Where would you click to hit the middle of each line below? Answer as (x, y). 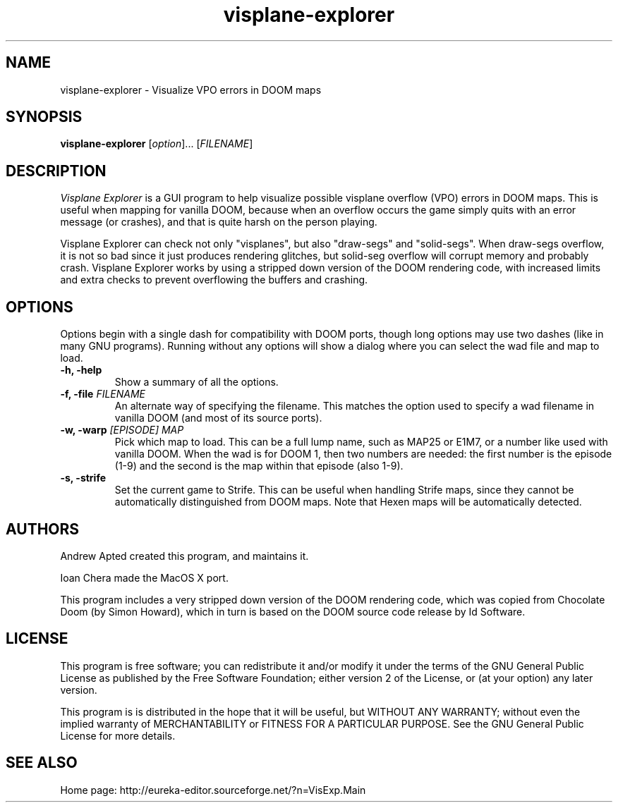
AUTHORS (43, 529)
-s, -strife (83, 478)
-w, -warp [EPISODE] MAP (122, 430)
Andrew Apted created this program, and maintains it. (184, 556)
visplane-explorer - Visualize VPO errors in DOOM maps (191, 90)
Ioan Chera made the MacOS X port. (144, 577)
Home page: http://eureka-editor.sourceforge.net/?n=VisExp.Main (213, 790)
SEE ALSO (42, 763)
